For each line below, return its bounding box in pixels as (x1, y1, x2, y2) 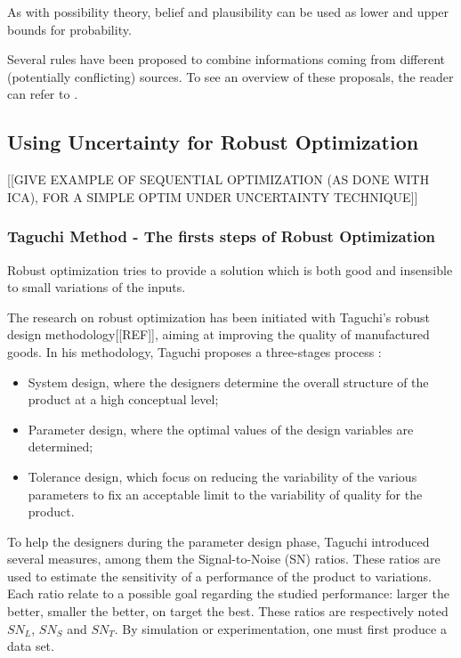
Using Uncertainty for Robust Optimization (7, 128, 419, 156)
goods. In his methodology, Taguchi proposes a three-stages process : (7, 342, 382, 361)
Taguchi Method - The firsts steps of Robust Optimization (7, 225, 436, 248)
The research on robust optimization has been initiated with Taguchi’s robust (7, 307, 431, 326)
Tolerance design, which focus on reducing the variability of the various (28, 467, 417, 485)
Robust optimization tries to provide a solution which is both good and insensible (7, 260, 453, 279)
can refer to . (7, 85, 78, 103)
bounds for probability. (7, 20, 132, 38)
